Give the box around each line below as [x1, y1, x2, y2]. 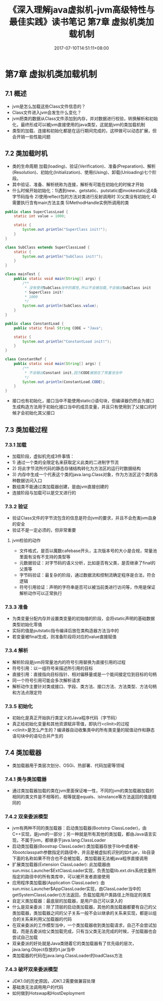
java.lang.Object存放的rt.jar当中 [12, 947, 75, 952]
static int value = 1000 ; [14, 214, 66, 219]
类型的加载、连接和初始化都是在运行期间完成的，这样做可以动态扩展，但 [12, 127, 157, 134]
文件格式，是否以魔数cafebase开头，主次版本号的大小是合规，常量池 [19, 548, 157, 554]
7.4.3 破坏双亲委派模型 [5, 966, 58, 973]
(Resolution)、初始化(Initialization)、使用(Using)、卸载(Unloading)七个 [12, 169, 153, 175]
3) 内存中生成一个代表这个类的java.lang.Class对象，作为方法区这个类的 [12, 471, 154, 477]
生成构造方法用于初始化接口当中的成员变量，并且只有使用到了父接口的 [12, 404, 153, 410]
